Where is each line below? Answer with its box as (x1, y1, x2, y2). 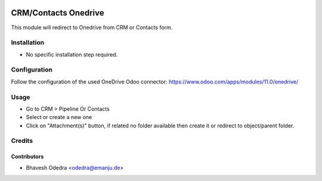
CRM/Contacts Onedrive (11, 8, 104, 18)
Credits (11, 137, 33, 145)
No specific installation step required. (26, 51, 118, 58)
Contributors (11, 153, 44, 160)
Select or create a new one (26, 114, 92, 121)
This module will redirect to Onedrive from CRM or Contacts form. (11, 24, 173, 31)
